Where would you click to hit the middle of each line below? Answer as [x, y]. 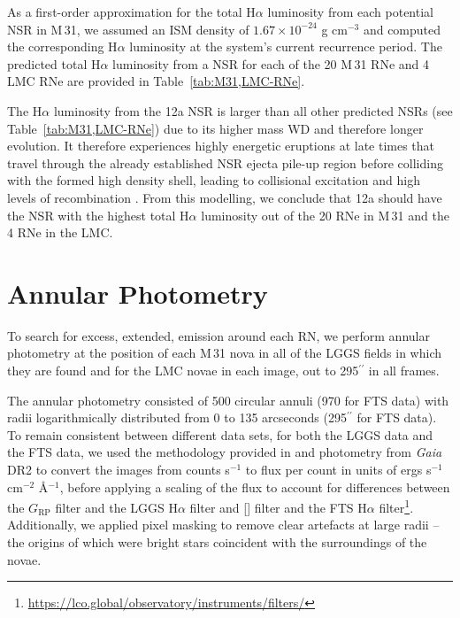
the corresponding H [62, 46]
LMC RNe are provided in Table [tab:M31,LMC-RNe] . [156, 81]
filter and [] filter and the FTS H [278, 507]
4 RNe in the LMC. [60, 232]
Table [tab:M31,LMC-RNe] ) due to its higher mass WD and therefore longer [215, 128]
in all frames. [404, 371]
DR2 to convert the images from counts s [119, 469]
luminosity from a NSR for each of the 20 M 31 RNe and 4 [271, 63]
